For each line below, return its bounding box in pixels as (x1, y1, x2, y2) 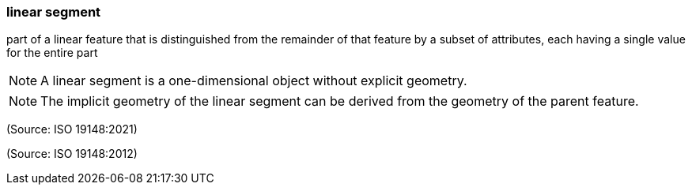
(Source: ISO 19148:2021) (6, 122, 138, 137)
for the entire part (6, 46, 98, 60)
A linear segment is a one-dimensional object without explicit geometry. (40, 73, 467, 89)
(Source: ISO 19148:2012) (6, 147, 138, 161)
